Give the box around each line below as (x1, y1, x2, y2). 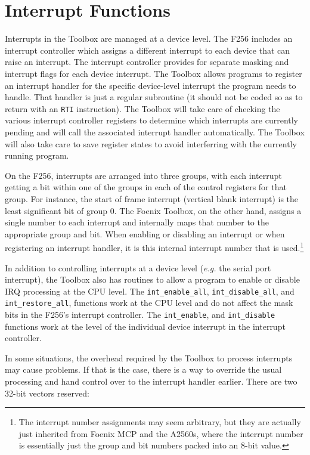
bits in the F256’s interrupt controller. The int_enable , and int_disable (5, 308, 275, 321)
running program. (5, 149, 69, 162)
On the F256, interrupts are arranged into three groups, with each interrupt (5, 169, 282, 181)
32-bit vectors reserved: (5, 386, 89, 399)
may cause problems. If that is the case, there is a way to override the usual (5, 363, 282, 376)
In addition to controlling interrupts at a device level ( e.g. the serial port (5, 261, 271, 274)
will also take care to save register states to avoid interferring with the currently (5, 137, 297, 150)
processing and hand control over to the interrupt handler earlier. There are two (5, 375, 297, 388)
